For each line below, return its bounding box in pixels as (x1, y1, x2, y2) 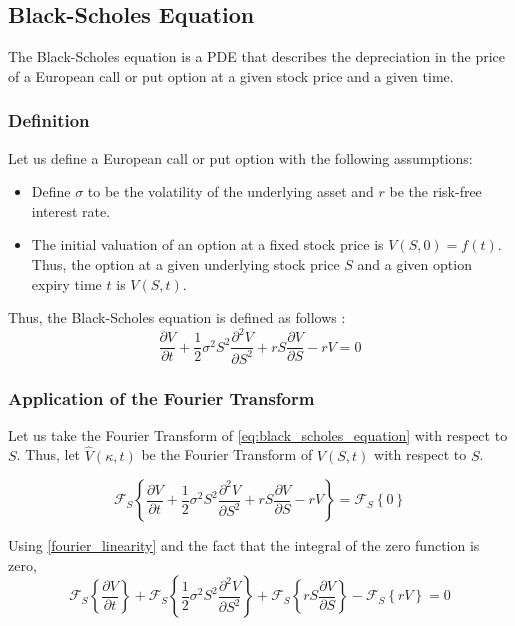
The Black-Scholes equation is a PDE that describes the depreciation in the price (8, 46, 506, 67)
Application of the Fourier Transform (8, 385, 315, 410)
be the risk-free (389, 181, 482, 202)
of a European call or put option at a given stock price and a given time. (8, 65, 454, 86)
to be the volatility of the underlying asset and (87, 181, 374, 202)
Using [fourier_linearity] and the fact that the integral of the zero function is (8, 535, 480, 556)
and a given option (357, 253, 472, 274)
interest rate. (31, 200, 111, 221)
